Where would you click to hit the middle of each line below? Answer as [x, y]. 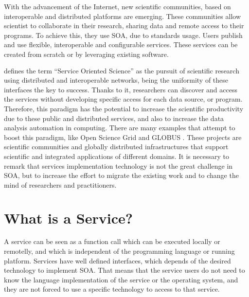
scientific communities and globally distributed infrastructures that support [116, 147]
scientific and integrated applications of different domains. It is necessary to [116, 156]
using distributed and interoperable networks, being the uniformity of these [116, 80]
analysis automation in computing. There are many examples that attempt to [120, 128]
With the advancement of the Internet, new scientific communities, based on [117, 6]
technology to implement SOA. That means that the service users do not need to [124, 270]
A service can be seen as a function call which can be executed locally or [112, 241]
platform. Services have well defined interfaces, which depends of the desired [117, 260]
